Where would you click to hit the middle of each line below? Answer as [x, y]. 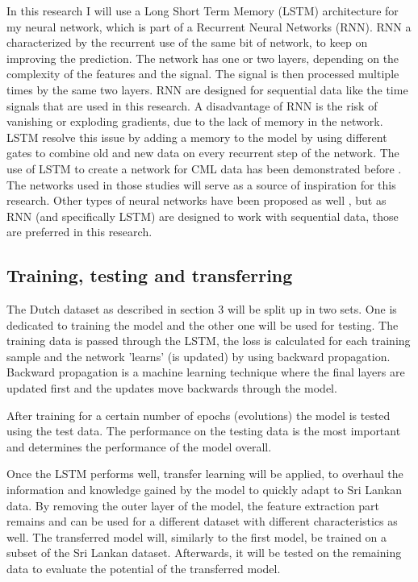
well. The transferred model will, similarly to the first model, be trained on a [197, 536]
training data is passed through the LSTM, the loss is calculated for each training [209, 341]
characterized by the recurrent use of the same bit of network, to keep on [187, 42]
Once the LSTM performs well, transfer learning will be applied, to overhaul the [205, 474]
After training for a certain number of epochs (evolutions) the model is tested [199, 415]
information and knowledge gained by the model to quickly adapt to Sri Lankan [204, 490]
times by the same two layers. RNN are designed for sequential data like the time [207, 89]
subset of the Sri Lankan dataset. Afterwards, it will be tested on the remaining [204, 553]
